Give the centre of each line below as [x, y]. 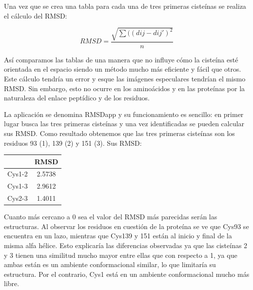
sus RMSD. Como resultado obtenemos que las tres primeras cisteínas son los [119, 133]
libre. [12, 283]
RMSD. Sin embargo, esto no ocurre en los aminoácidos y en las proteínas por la [125, 88]
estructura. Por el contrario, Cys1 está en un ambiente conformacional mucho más [127, 274]
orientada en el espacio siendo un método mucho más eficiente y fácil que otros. [123, 69]
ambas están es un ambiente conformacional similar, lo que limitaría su [110, 264]
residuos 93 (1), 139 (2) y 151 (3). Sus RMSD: [73, 143]
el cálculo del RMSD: [36, 15]
